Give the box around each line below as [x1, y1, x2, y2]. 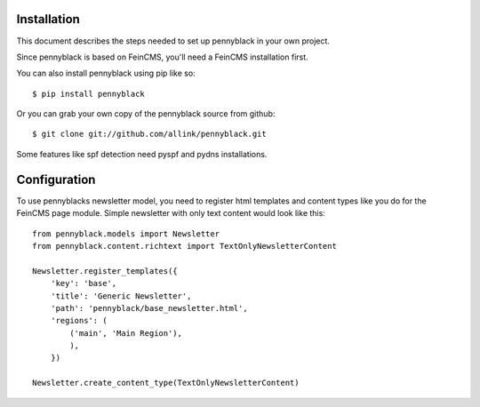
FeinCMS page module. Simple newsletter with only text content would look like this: [16, 208, 326, 219]
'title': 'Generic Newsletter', [50, 291, 192, 301]
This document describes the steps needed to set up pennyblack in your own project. [16, 36, 331, 46]
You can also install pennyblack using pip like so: [16, 68, 196, 79]
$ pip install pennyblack [32, 89, 146, 99]
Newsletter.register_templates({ [32, 266, 178, 275]
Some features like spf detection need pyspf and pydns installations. [16, 148, 268, 159]
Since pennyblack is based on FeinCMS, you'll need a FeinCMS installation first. [16, 52, 308, 62]
